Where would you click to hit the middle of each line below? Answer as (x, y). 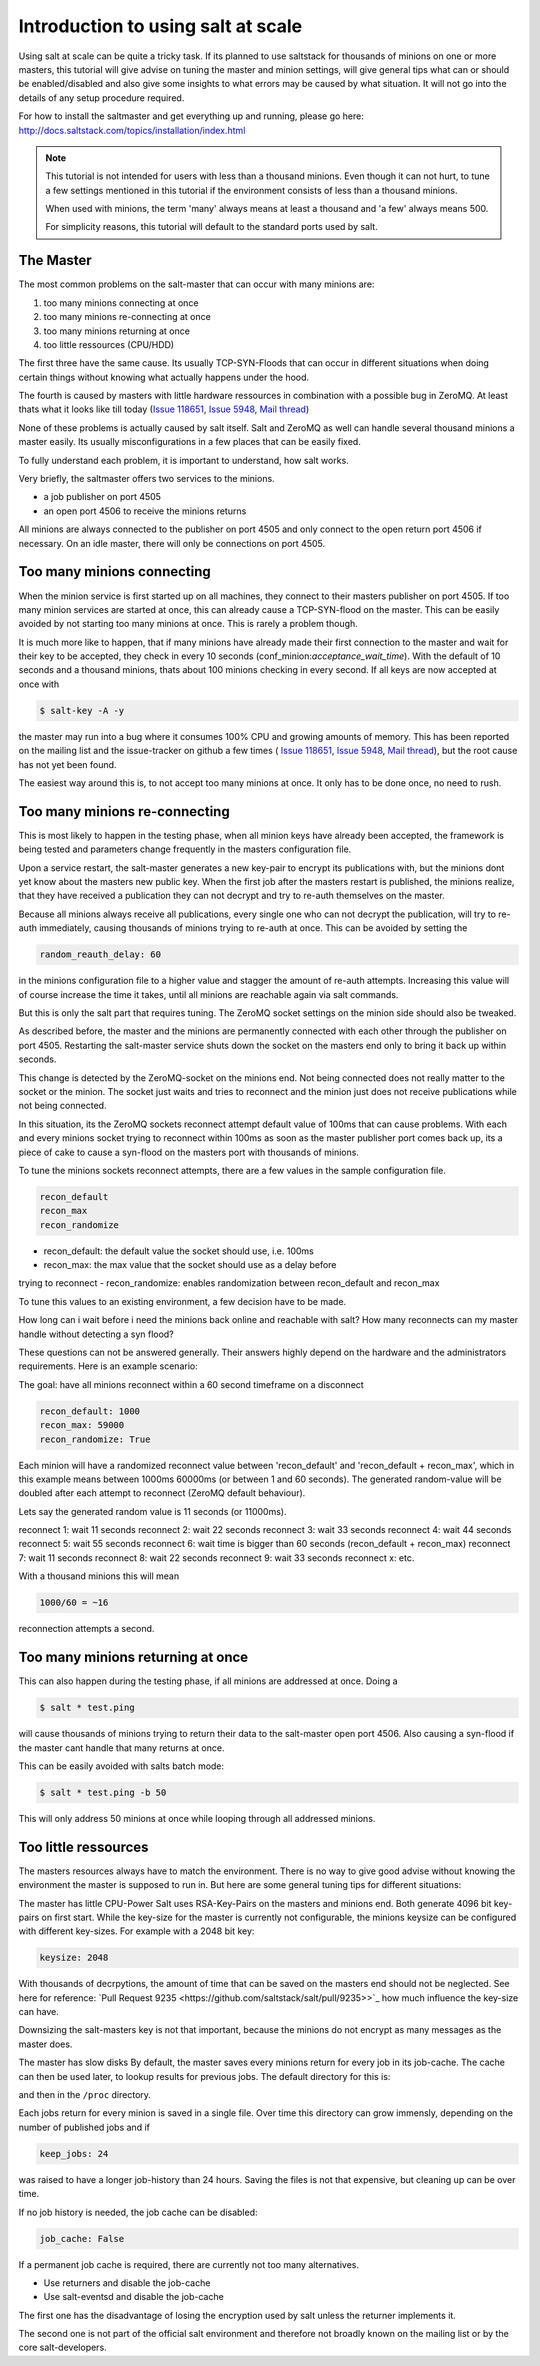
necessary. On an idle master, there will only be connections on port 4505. (171, 543)
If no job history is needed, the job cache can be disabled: (138, 2212)
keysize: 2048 (74, 1958)
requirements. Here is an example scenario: (108, 1366)
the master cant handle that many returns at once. (121, 1747)
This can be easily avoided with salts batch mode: (121, 1766)
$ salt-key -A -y (82, 710)
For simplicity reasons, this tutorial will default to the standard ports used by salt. (212, 227)
